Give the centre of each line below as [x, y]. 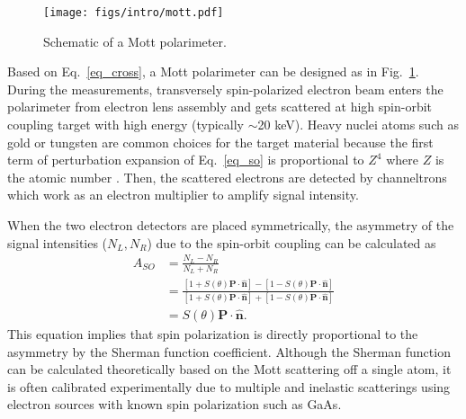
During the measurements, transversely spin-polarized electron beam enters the [225, 89]
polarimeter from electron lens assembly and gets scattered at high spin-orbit [220, 107]
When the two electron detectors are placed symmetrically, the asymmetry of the [231, 225]
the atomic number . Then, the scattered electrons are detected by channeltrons [227, 177]
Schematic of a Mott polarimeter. [135, 41]
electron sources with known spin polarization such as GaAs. [175, 404]
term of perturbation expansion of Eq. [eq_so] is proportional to [186, 160]
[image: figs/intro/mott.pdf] [134, 13]
